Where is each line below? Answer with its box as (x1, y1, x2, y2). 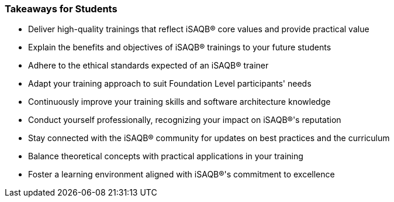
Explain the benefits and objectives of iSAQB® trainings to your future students (28, 42, 331, 53)
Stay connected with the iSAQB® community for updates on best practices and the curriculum (28, 133, 390, 143)
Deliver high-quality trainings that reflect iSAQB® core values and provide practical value (28, 24, 369, 35)
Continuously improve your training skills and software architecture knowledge (28, 97, 331, 107)
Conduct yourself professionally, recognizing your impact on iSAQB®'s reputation (28, 115, 341, 125)
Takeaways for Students (5, 3, 117, 15)
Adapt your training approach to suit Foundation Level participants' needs (28, 78, 312, 89)
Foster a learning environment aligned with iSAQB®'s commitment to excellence (28, 169, 335, 180)
